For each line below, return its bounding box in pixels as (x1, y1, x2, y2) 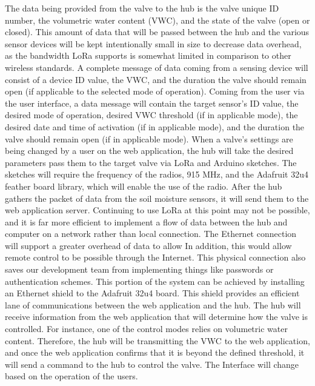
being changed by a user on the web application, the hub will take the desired (5, 144, 294, 157)
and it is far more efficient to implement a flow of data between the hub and (5, 215, 288, 228)
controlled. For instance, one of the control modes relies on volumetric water (5, 322, 288, 335)
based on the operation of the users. (5, 370, 138, 382)
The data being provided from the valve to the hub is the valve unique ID (5, 2, 279, 14)
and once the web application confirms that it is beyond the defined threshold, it (5, 346, 305, 359)
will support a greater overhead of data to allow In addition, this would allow (5, 239, 292, 251)
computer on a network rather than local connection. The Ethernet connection (5, 227, 297, 240)
